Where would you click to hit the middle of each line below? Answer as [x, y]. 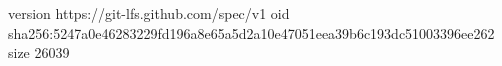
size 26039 [39, 52]
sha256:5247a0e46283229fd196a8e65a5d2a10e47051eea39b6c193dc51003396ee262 [251, 32]
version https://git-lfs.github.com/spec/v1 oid [149, 13]
